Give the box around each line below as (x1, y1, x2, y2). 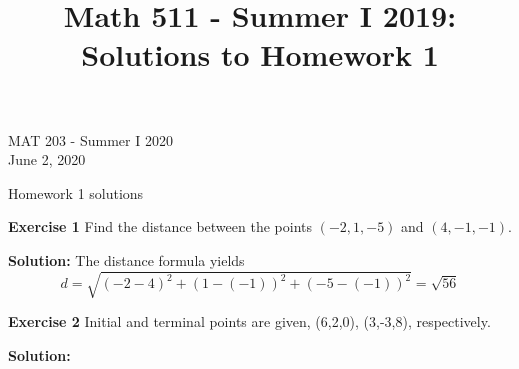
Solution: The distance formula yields (8, 249, 245, 270)
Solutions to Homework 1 (81, 34, 439, 75)
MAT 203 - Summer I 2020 (8, 129, 173, 150)
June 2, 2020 (8, 149, 86, 170)
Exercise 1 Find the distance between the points (8, 216, 312, 237)
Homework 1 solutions (8, 182, 144, 203)
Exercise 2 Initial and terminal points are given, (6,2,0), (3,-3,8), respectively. (8, 311, 491, 332)
